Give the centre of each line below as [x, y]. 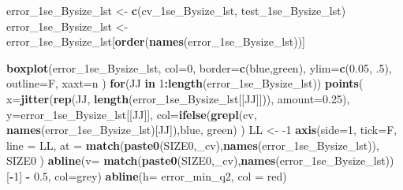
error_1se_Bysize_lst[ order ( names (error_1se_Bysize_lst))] [156, 41]
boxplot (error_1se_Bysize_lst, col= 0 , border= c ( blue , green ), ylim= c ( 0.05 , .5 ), [199, 67]
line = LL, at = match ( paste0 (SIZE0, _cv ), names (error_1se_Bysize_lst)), [193, 145]
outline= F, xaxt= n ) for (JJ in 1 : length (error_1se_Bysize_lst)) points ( [185, 83]
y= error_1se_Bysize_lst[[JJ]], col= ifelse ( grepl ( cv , [132, 114]
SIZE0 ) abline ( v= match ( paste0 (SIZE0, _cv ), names [141, 160]
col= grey [76, 175]
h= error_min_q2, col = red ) [215, 175]
